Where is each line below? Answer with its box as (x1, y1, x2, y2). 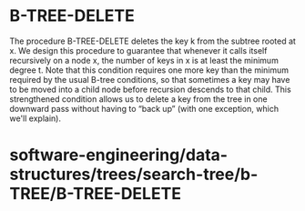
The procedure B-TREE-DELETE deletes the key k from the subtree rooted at (9, 35, 296, 46)
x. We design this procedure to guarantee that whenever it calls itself (9, 45, 268, 55)
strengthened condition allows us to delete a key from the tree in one (9, 93, 268, 105)
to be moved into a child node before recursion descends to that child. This (9, 84, 291, 95)
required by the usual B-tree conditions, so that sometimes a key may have (9, 74, 290, 85)
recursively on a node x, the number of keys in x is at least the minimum (9, 55, 280, 65)
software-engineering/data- (9, 145, 229, 166)
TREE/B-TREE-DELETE (9, 184, 182, 205)
